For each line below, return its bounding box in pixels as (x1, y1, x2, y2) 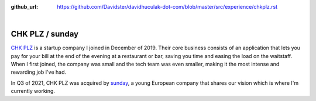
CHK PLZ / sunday (11, 29, 79, 39)
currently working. (11, 88, 56, 95)
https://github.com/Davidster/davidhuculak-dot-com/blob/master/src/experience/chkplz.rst (57, 3, 278, 10)
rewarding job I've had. (11, 68, 67, 75)
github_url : (11, 3, 38, 10)
